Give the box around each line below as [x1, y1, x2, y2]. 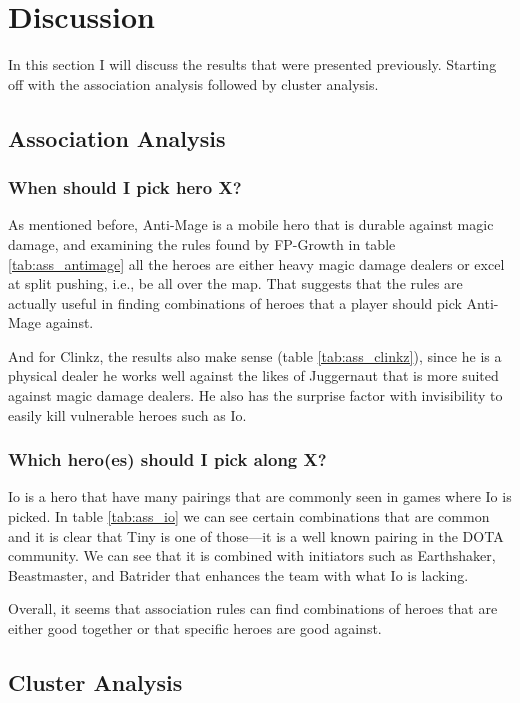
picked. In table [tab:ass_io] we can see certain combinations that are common [8, 506, 490, 527]
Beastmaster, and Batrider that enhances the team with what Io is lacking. [8, 564, 469, 585]
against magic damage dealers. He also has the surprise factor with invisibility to [8, 385, 503, 406]
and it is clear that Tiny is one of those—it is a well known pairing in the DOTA [8, 525, 504, 546]
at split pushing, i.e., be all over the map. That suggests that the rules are [8, 273, 463, 294]
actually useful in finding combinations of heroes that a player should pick [8, 292, 462, 313]
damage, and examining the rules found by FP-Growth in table [8, 233, 396, 254]
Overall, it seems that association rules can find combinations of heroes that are [8, 598, 498, 619]
